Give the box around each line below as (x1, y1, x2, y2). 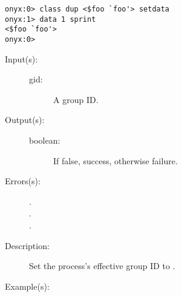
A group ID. (53, 93, 99, 105)
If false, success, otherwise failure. (53, 154, 178, 167)
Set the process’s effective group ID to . (29, 259, 175, 272)
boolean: (29, 134, 60, 146)
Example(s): (5, 279, 50, 292)
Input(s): (5, 52, 38, 65)
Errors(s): (5, 175, 41, 187)
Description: (5, 239, 50, 252)
